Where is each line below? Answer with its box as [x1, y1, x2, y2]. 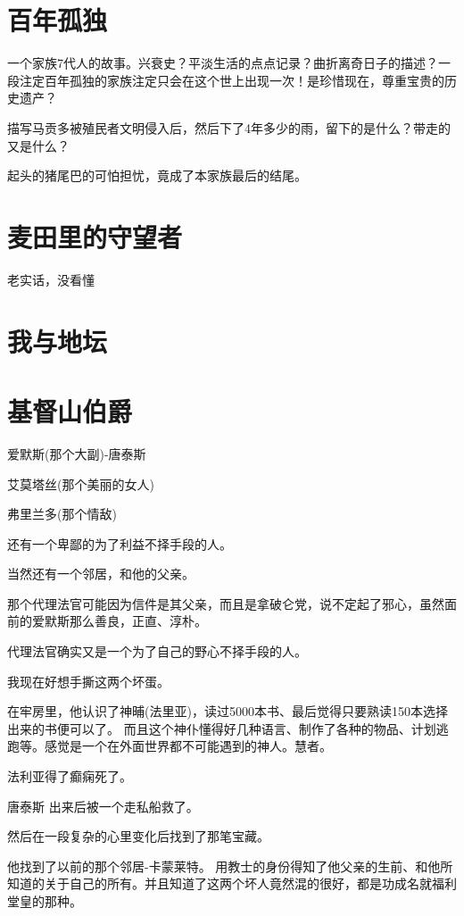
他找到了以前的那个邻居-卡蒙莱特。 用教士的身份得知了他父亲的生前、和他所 [7, 856, 453, 875]
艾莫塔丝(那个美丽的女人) [7, 474, 154, 493]
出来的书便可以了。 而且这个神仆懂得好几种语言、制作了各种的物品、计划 [7, 719, 436, 737]
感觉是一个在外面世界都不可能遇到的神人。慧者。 [44, 737, 332, 755]
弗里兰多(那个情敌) [7, 504, 117, 523]
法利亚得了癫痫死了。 [7, 767, 132, 786]
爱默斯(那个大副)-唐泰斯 [7, 444, 146, 462]
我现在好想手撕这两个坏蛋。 [7, 671, 170, 690]
